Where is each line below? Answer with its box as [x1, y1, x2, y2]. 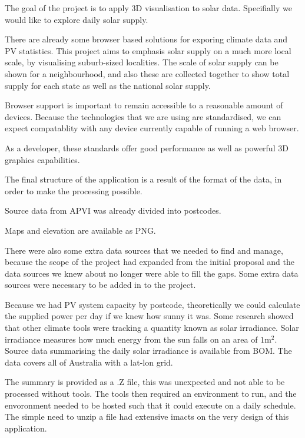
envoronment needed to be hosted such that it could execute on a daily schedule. [5, 399, 296, 411]
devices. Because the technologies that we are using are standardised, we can [5, 110, 281, 122]
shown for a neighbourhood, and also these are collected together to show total [5, 67, 290, 79]
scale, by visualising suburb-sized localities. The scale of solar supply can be [5, 56, 279, 68]
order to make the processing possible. [5, 184, 142, 197]
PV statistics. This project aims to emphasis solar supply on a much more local [5, 44, 291, 57]
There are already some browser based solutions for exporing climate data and [5, 33, 288, 45]
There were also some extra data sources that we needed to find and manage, [5, 244, 283, 256]
